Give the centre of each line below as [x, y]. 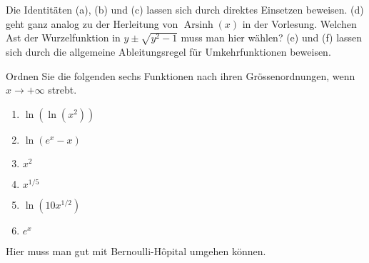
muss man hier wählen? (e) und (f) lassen [272, 38]
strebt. [62, 90]
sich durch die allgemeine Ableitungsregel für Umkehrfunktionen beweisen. [168, 51]
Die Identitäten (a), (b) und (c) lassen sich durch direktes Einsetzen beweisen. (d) [185, 9]
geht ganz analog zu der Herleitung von [92, 23]
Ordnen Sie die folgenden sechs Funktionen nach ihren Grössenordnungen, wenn [181, 75]
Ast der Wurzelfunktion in [63, 38]
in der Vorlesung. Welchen [299, 23]
